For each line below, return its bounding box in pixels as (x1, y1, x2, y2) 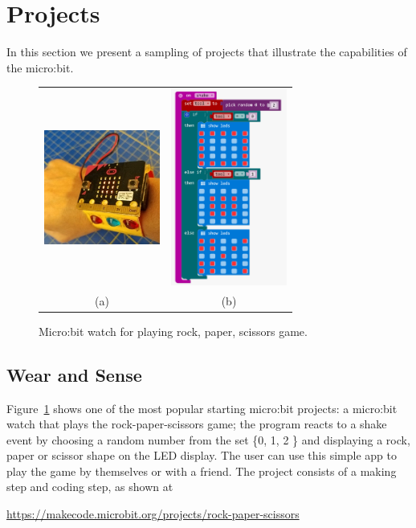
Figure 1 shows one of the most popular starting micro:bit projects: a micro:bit (6, 399, 398, 416)
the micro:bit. (6, 59, 74, 76)
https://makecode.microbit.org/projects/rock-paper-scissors (6, 505, 300, 522)
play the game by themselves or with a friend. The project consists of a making (6, 462, 397, 479)
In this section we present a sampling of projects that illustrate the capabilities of (6, 43, 407, 60)
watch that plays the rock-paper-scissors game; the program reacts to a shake (6, 415, 387, 432)
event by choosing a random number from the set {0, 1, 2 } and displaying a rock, (6, 431, 410, 448)
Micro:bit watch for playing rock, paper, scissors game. (39, 322, 308, 339)
